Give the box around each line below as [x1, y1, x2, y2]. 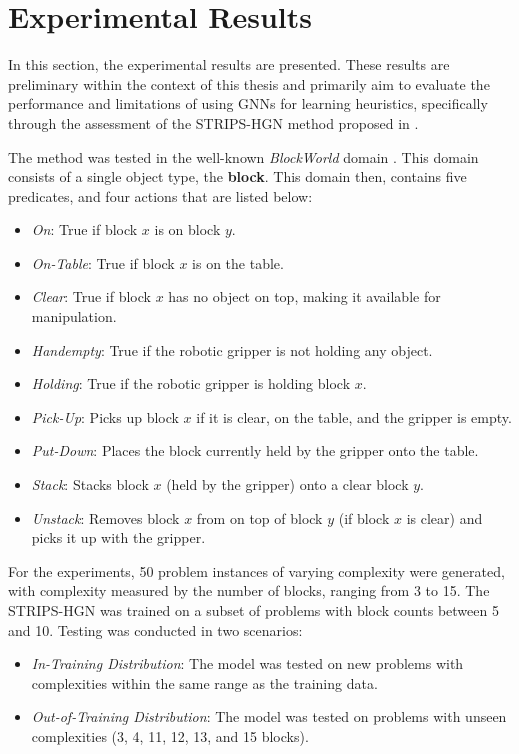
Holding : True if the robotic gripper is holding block [31, 373, 351, 394]
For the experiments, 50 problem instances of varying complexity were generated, [8, 560, 505, 581]
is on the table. [192, 252, 284, 273]
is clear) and [406, 507, 483, 528]
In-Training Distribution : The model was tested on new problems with [31, 653, 464, 674]
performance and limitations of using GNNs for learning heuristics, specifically [8, 93, 488, 114]
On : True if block [31, 219, 138, 240]
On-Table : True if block [31, 252, 175, 273]
